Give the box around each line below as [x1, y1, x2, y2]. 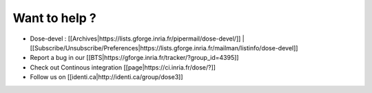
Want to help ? [12, 10, 96, 25]
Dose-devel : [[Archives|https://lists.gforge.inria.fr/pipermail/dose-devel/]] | [30, 34, 245, 43]
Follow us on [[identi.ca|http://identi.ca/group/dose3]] [30, 73, 183, 81]
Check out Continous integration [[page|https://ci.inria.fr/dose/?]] [30, 63, 216, 72]
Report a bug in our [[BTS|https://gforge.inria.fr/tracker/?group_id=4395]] [30, 54, 239, 62]
